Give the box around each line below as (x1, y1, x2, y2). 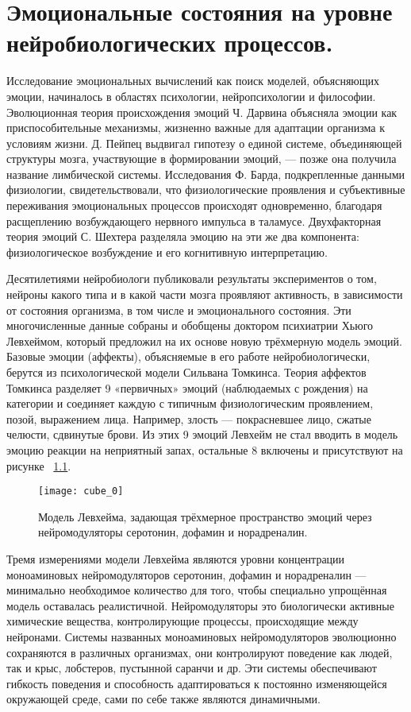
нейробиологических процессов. (6, 26, 333, 59)
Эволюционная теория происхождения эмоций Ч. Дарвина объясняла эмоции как (6, 103, 398, 120)
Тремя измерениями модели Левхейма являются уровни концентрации (6, 551, 345, 567)
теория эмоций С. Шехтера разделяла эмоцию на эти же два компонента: (6, 228, 359, 245)
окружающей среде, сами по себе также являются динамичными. (6, 691, 321, 707)
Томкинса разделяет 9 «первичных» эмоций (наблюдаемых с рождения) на (6, 379, 368, 396)
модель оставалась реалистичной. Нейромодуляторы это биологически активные (6, 597, 394, 613)
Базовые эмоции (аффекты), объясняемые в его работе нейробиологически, (6, 348, 371, 365)
